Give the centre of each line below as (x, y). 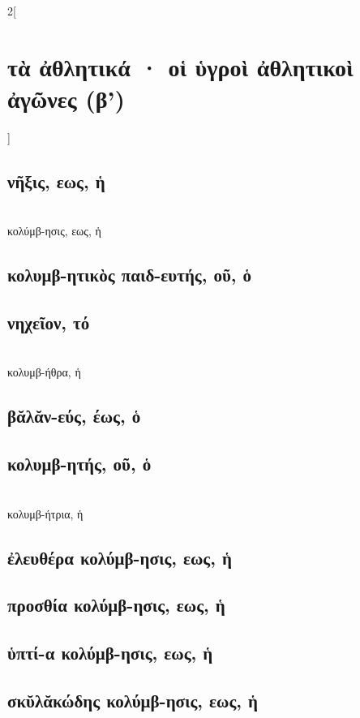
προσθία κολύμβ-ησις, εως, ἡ (116, 605)
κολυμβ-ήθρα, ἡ (44, 372)
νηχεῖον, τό (49, 322)
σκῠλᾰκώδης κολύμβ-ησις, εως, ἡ (133, 700)
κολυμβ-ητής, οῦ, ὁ (79, 464)
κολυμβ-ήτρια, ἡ (45, 513)
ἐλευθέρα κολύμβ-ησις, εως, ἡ (120, 557)
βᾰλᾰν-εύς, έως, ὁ (74, 416)
